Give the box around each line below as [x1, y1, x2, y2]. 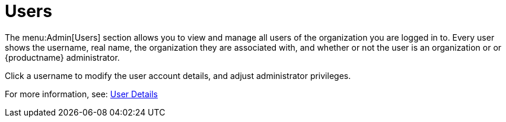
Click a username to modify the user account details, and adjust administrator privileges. [5, 70, 351, 81]
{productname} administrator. [5, 52, 120, 62]
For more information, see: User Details [5, 88, 158, 99]
